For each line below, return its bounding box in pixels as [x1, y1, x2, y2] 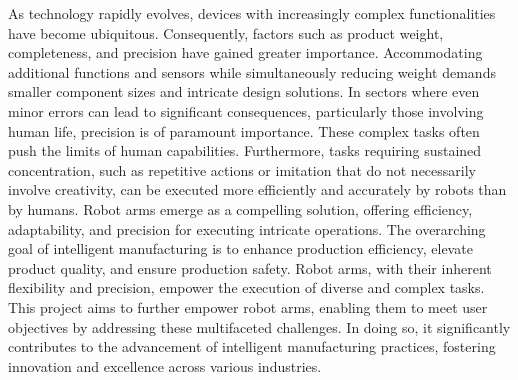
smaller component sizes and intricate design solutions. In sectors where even [8, 81, 480, 102]
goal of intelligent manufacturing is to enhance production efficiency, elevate [8, 238, 473, 259]
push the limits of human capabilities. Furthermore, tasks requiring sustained [8, 140, 482, 161]
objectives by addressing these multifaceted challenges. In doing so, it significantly [8, 316, 511, 337]
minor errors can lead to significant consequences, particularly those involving [8, 100, 484, 121]
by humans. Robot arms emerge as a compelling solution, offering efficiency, [8, 198, 473, 219]
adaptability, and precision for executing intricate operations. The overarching [8, 218, 486, 239]
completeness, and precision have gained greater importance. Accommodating [8, 42, 483, 63]
